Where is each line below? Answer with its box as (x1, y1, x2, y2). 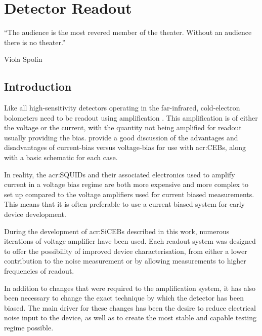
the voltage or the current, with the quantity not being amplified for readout (4, 122, 242, 133)
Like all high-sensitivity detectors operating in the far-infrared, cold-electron (4, 102, 240, 113)
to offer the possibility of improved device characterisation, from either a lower (4, 245, 247, 256)
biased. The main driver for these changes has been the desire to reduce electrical (4, 302, 256, 313)
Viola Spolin (4, 54, 42, 64)
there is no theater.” (4, 36, 66, 47)
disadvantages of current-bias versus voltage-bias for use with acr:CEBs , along (4, 142, 246, 153)
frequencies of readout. (4, 266, 74, 276)
